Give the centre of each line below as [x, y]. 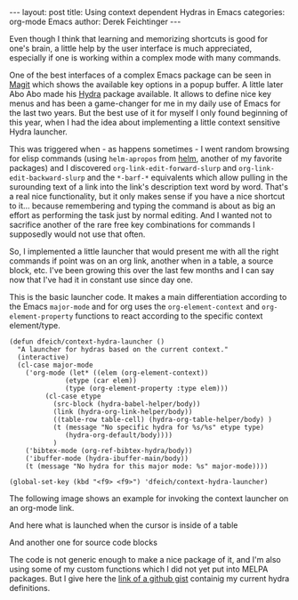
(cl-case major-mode [55, 365]
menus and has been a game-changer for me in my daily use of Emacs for [145, 103]
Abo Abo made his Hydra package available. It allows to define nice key [140, 94]
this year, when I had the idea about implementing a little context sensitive [145, 122]
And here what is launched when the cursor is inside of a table [124, 525]
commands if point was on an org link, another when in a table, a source [141, 261]
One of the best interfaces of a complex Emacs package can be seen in [140, 75]
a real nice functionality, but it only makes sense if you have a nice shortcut [147, 196]
